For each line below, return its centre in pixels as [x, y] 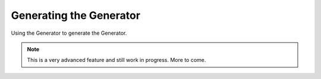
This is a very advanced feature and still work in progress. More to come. [117, 60]
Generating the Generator [76, 15]
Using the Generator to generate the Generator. [69, 33]
